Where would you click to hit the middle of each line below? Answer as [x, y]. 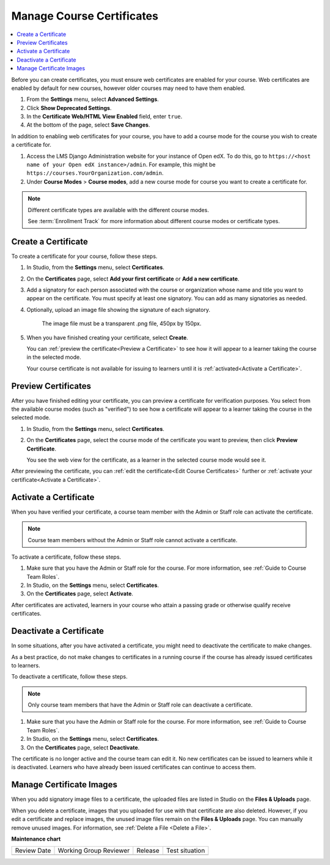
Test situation [185, 851]
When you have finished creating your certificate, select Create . [108, 337]
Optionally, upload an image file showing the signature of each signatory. [119, 309]
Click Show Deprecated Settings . [69, 108]
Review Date [33, 851]
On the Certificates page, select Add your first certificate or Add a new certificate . [133, 279]
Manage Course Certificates [85, 16]
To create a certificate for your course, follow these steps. [84, 256]
